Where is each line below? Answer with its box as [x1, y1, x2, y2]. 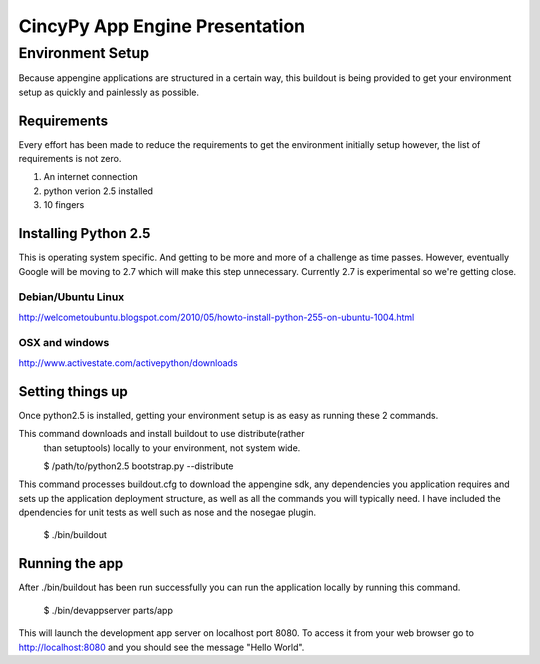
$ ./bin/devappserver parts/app [43, 604, 174, 616]
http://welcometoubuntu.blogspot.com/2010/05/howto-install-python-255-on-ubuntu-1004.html [18, 311, 415, 323]
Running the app [18, 555, 124, 572]
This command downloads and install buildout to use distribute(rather [18, 428, 305, 440]
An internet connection [43, 171, 139, 183]
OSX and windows [18, 336, 110, 350]
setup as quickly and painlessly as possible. [18, 86, 200, 98]
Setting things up [18, 383, 129, 400]
